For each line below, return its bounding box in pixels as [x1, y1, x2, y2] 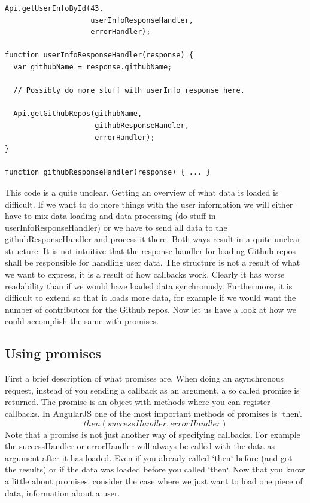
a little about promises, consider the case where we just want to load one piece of [5, 474, 303, 487]
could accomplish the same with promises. [5, 315, 159, 327]
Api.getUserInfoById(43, [5, 4, 104, 13]
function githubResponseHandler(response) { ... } [5, 168, 211, 177]
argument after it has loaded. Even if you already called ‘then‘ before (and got [5, 451, 293, 464]
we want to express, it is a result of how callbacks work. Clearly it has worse [5, 268, 285, 281]
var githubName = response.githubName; [13, 62, 172, 71]
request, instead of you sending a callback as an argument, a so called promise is [5, 383, 300, 396]
